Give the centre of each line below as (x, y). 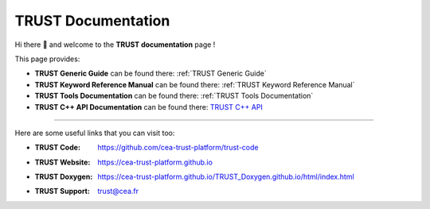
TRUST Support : (63, 192)
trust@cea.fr (118, 192)
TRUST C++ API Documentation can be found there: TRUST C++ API (149, 106)
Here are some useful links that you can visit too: (95, 133)
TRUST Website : (63, 162)
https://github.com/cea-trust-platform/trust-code (178, 148)
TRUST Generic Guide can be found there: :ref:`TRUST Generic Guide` (150, 74)
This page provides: (47, 59)
